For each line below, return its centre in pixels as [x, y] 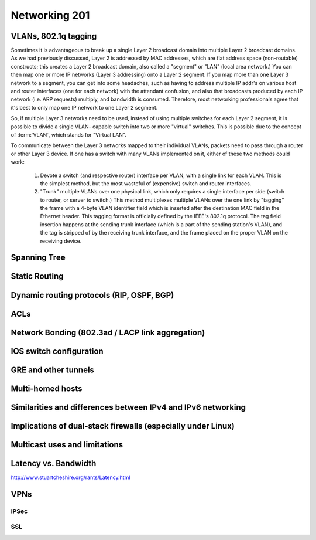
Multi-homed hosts [47, 388]
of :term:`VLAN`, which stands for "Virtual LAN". [69, 134]
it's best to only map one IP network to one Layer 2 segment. [84, 107]
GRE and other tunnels [53, 370]
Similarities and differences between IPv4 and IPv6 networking [128, 407]
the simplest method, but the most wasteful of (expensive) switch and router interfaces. [146, 183]
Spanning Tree [38, 258]
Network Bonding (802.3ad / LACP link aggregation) [108, 332]
